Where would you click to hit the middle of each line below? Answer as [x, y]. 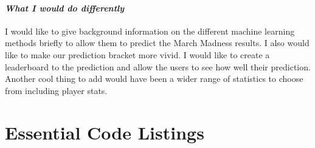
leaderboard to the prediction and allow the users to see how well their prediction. [158, 66]
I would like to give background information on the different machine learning [150, 31]
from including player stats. [56, 90]
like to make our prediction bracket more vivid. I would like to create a [137, 54]
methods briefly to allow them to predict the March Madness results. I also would [157, 43]
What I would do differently [65, 8]
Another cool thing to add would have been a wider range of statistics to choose [154, 79]
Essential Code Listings [105, 132]
